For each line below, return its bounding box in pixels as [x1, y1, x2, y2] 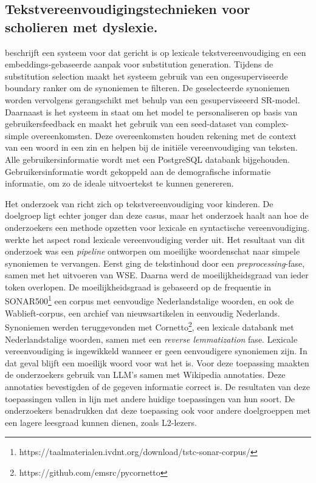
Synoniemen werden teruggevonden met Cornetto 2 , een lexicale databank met [5, 319, 294, 333]
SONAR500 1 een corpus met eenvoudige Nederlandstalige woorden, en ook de [5, 293, 294, 307]
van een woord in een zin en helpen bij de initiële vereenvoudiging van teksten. [5, 141, 298, 154]
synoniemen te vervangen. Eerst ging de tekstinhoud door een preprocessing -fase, [5, 256, 305, 269]
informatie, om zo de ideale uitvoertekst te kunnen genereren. [5, 177, 234, 190]
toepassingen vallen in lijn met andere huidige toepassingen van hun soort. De [5, 392, 295, 405]
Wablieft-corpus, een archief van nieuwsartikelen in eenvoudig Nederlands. [5, 306, 280, 319]
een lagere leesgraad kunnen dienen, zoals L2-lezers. [5, 416, 197, 428]
